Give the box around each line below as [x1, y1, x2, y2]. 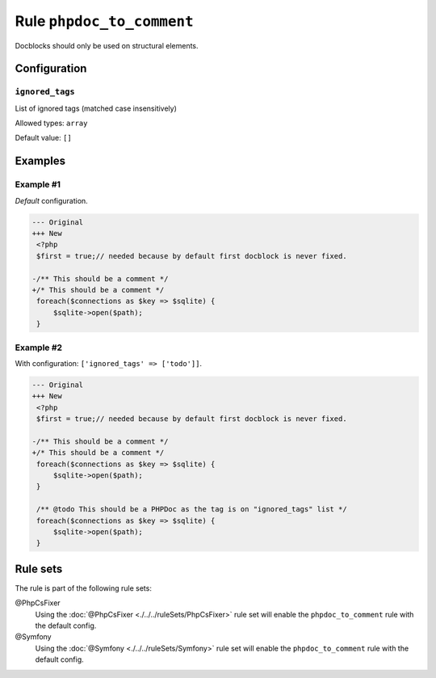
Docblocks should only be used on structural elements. [15, 40, 199, 50]
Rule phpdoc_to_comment [15, 12, 194, 30]
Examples [15, 154, 66, 168]
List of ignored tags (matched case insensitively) [15, 103, 178, 113]
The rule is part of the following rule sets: [15, 583, 153, 593]
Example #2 [15, 342, 63, 353]
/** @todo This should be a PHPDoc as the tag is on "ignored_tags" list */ [36, 505, 347, 514]
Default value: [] [15, 133, 72, 143]
